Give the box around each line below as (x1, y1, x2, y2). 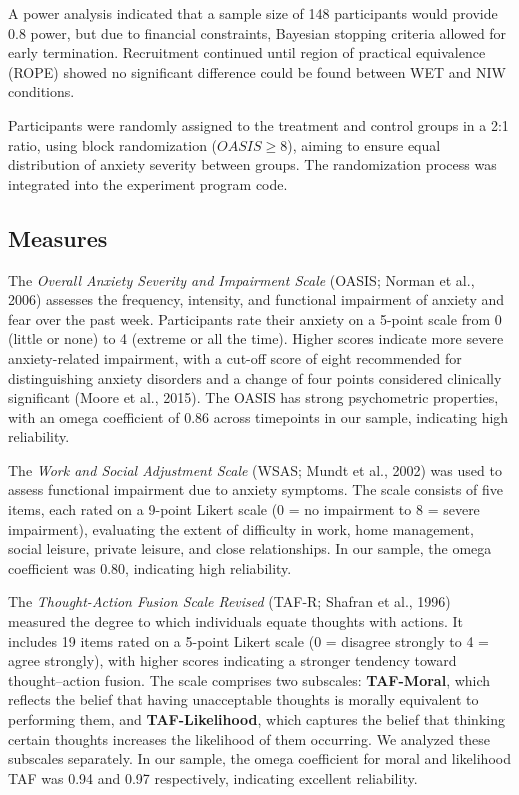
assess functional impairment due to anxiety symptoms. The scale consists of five (8, 479, 504, 500)
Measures (8, 222, 108, 253)
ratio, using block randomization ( (8, 134, 218, 155)
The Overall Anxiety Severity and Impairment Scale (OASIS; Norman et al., (8, 269, 475, 290)
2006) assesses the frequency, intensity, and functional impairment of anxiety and (8, 289, 505, 310)
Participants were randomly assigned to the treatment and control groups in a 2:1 (8, 114, 509, 135)
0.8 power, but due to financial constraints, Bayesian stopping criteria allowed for (8, 22, 507, 43)
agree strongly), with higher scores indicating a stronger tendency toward (8, 650, 457, 671)
